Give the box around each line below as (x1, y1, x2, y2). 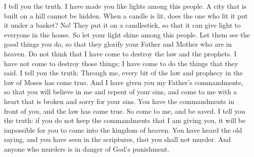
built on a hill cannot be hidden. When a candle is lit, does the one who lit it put (4, 10, 248, 20)
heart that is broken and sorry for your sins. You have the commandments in (4, 96, 234, 106)
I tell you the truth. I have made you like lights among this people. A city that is (4, 1, 247, 11)
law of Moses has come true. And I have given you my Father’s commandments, (4, 77, 243, 87)
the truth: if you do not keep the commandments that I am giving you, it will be (4, 115, 246, 125)
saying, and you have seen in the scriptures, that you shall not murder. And (4, 134, 231, 144)
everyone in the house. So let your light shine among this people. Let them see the (4, 29, 250, 39)
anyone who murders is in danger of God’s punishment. (4, 143, 169, 154)
